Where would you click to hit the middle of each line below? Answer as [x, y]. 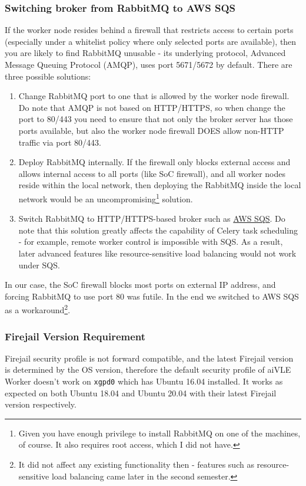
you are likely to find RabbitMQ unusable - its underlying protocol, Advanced [145, 53]
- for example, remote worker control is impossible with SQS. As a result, [151, 242]
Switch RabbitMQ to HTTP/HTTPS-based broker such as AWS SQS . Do [152, 219]
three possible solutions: [48, 76]
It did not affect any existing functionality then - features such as [136, 464]
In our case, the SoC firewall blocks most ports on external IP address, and [140, 285]
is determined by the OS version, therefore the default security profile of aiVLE [148, 370]
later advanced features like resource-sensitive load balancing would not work [157, 253]
